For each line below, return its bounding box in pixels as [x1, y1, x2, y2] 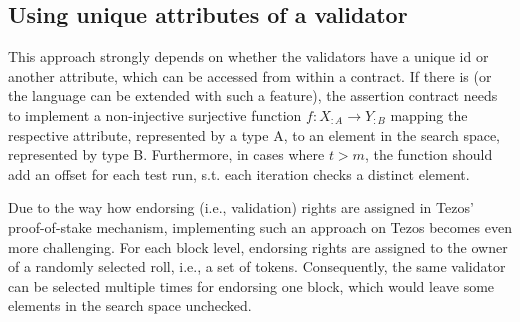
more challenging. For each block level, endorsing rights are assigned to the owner [8, 236, 508, 257]
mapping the [390, 104, 468, 125]
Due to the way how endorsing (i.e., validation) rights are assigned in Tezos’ [8, 197, 474, 218]
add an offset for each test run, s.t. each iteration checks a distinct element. [8, 163, 470, 184]
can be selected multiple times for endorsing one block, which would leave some [8, 275, 495, 296]
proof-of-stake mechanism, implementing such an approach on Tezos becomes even [8, 216, 513, 237]
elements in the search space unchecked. [8, 295, 252, 316]
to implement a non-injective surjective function [8, 104, 302, 125]
